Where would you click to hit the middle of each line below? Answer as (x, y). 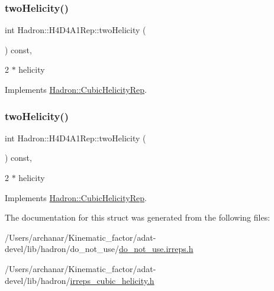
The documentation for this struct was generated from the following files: (138, 217)
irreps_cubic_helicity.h (112, 280)
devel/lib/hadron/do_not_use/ (62, 249)
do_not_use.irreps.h (156, 249)
